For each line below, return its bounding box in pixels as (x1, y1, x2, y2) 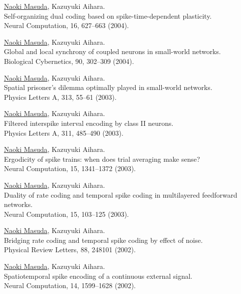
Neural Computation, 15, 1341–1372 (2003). (4, 163, 136, 174)
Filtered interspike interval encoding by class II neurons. (4, 118, 174, 128)
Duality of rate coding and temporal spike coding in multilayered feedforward (4, 189, 238, 200)
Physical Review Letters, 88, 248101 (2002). (4, 244, 136, 255)
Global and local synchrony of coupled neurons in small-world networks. (4, 46, 221, 57)
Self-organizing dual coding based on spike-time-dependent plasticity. (4, 10, 212, 21)
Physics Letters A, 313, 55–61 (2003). (4, 91, 117, 102)
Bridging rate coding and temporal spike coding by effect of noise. (4, 235, 203, 245)
